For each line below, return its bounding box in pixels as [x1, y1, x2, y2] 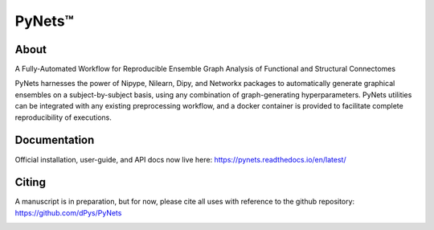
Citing [14, 175, 46, 189]
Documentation [14, 133, 95, 147]
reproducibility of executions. [14, 113, 113, 122]
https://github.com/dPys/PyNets [14, 207, 122, 217]
